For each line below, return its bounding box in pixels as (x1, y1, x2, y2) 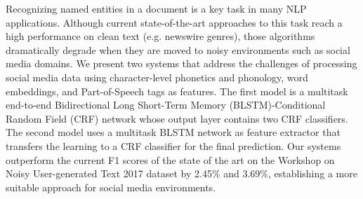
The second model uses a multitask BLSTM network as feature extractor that (6, 125, 341, 139)
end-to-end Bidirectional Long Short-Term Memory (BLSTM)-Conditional (6, 97, 326, 112)
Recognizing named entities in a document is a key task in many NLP (6, 1, 307, 15)
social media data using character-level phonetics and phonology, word (6, 69, 308, 84)
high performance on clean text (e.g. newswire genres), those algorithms (6, 29, 315, 43)
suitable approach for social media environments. (6, 179, 216, 194)
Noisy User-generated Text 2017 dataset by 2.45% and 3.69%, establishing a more (6, 166, 357, 181)
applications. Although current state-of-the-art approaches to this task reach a (6, 15, 343, 29)
